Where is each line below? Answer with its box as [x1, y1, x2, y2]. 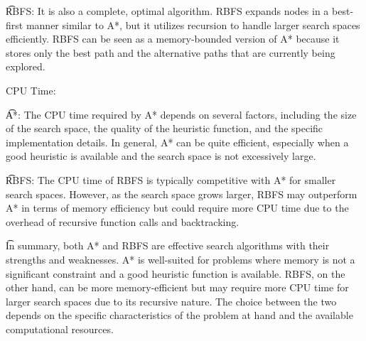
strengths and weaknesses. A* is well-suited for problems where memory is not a [6, 251, 355, 266]
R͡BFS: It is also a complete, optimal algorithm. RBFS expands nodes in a [6, 4, 329, 18]
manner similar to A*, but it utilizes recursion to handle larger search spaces [26, 17, 360, 32]
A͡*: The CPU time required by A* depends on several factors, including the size [6, 107, 357, 121]
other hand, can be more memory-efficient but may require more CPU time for [6, 280, 349, 295]
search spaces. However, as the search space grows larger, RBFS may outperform [6, 186, 357, 201]
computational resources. [6, 321, 114, 336]
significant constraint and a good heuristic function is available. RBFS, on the [6, 266, 345, 281]
